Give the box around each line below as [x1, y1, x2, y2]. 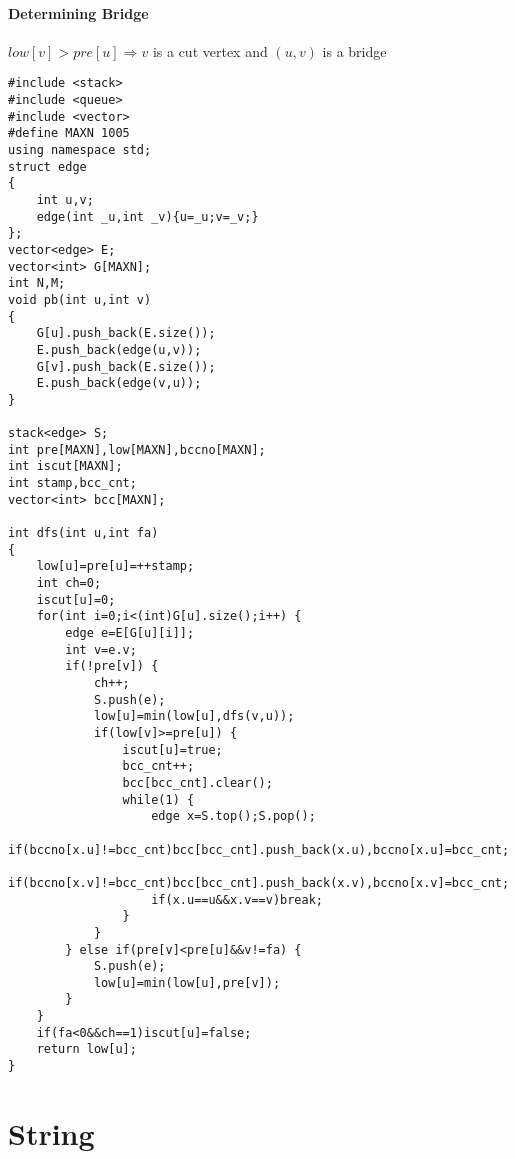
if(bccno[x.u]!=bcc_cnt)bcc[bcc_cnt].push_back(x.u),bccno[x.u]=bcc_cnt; [8, 842, 510, 857]
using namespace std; [8, 143, 152, 158]
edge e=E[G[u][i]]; [65, 626, 195, 641]
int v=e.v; [65, 642, 137, 657]
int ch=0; [36, 576, 102, 591]
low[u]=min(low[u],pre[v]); [93, 975, 281, 990]
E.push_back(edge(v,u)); [36, 376, 202, 391]
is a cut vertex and [152, 40, 268, 61]
